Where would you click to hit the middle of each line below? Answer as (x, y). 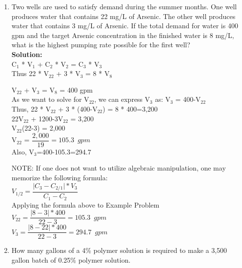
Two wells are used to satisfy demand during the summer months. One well (124, 6)
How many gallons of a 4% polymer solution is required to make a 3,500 (119, 250)
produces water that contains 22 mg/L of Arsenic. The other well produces (123, 16)
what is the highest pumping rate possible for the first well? (101, 45)
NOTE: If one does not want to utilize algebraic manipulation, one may (119, 168)
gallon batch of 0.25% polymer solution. (71, 259)
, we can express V (122, 99)
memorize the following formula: (60, 177)
